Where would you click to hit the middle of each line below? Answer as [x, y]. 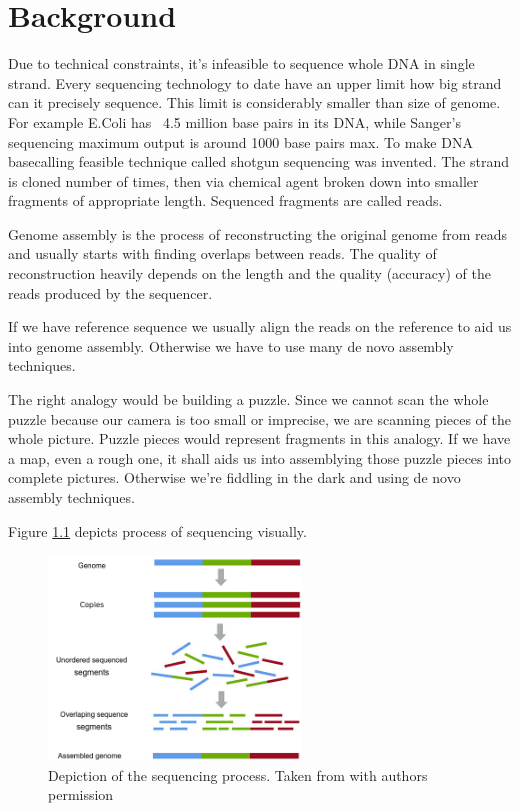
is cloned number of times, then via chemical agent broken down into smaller [243, 180]
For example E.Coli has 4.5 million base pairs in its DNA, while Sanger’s [234, 121]
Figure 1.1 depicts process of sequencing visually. [157, 530]
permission [81, 794]
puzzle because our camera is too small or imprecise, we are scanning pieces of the [260, 418]
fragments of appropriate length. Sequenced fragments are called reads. [225, 200]
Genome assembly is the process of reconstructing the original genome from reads [257, 233]
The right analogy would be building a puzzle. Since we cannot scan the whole [248, 399]
